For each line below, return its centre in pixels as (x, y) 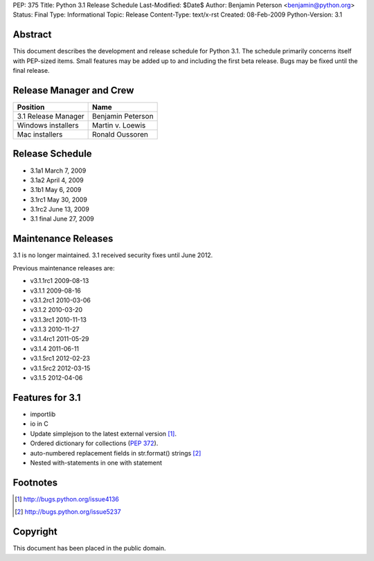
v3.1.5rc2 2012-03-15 (60, 368)
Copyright (35, 532)
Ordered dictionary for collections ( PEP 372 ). (94, 443)
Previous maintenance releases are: (64, 268)
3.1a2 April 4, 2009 (57, 180)
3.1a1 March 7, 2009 (58, 171)
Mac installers (40, 134)
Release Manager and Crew (73, 90)
